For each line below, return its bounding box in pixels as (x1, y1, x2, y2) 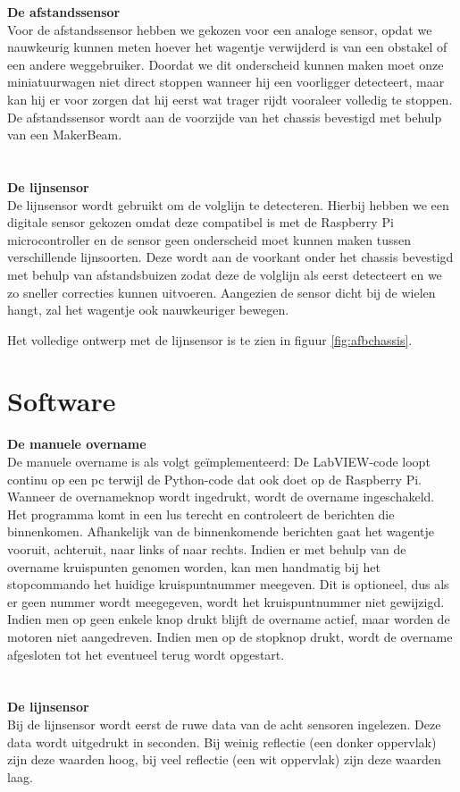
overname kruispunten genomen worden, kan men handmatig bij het (7, 557, 381, 576)
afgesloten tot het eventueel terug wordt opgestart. (7, 645, 285, 663)
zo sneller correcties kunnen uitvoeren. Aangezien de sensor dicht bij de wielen (7, 282, 436, 301)
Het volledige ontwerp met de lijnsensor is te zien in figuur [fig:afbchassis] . (7, 330, 413, 349)
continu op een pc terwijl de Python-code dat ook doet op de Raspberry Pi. (7, 469, 422, 488)
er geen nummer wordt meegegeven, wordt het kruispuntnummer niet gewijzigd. (7, 592, 445, 611)
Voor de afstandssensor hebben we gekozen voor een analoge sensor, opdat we (7, 20, 432, 38)
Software (7, 383, 116, 419)
